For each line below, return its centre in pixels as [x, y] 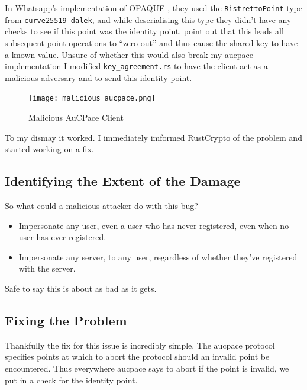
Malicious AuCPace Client [76, 117]
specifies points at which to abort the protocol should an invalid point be [137, 357]
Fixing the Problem [66, 320]
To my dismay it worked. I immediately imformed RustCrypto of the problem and [153, 137]
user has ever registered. [62, 237]
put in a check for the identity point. [71, 380]
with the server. [47, 268]
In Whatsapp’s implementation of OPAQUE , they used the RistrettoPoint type [153, 8]
